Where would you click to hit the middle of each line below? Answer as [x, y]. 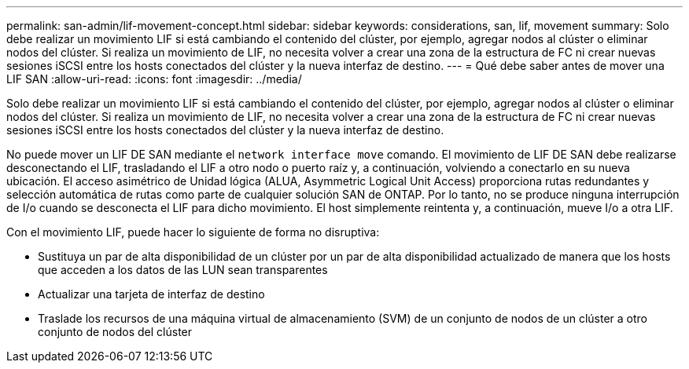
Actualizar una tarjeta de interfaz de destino [151, 294]
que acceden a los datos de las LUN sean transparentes [183, 270]
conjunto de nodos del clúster [115, 332]
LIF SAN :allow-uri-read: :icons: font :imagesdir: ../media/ [154, 79]
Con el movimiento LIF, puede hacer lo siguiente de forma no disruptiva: [193, 232]
